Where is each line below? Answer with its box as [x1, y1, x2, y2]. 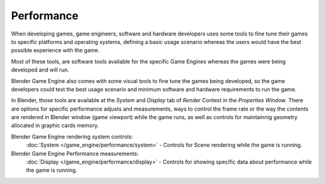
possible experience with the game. [11, 47, 100, 54]
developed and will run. [11, 66, 69, 73]
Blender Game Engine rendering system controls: [11, 133, 134, 140]
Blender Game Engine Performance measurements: [11, 150, 139, 157]
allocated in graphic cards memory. [11, 122, 99, 129]
